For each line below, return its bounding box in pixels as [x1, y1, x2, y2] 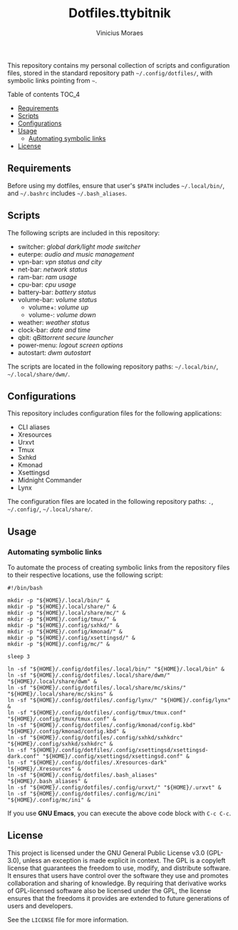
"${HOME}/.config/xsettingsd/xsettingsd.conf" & [42, 753, 190, 760]
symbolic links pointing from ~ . [7, 76, 98, 85]
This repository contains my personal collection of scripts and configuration [7, 61, 230, 69]
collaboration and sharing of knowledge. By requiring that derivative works [7, 879, 227, 887]
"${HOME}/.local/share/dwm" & [7, 678, 98, 686]
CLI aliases [17, 423, 51, 432]
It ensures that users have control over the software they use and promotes [7, 871, 229, 879]
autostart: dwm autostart [17, 348, 91, 357]
